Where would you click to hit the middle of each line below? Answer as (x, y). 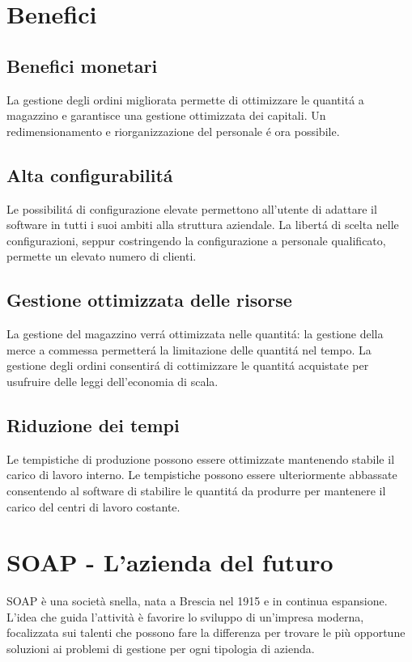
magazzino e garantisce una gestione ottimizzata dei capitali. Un (166, 115)
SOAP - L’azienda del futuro (170, 562)
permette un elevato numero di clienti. (102, 256)
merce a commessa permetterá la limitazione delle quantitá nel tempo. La (189, 349)
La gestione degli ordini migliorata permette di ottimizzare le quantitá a (185, 99)
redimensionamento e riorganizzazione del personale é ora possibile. (173, 131)
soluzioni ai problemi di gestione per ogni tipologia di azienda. (161, 648)
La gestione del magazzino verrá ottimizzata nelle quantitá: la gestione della (195, 334)
